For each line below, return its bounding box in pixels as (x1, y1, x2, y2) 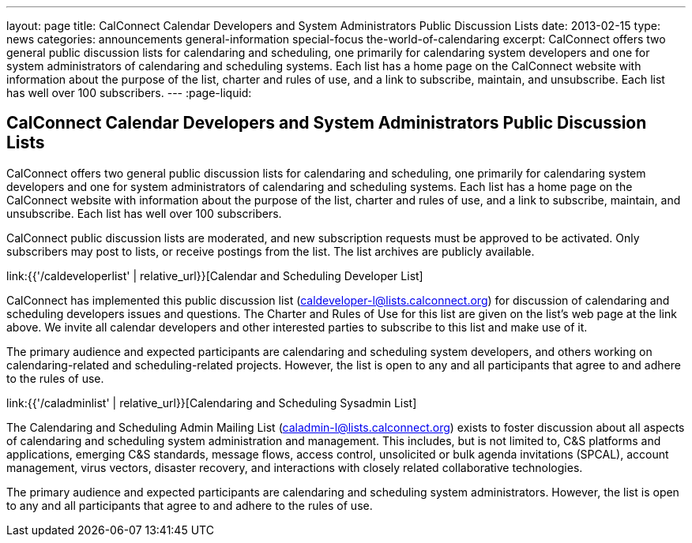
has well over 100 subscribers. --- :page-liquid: (6, 86, 252, 99)
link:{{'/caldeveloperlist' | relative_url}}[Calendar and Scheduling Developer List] (6, 268, 423, 283)
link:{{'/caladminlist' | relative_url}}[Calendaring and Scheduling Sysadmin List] (6, 395, 417, 410)
